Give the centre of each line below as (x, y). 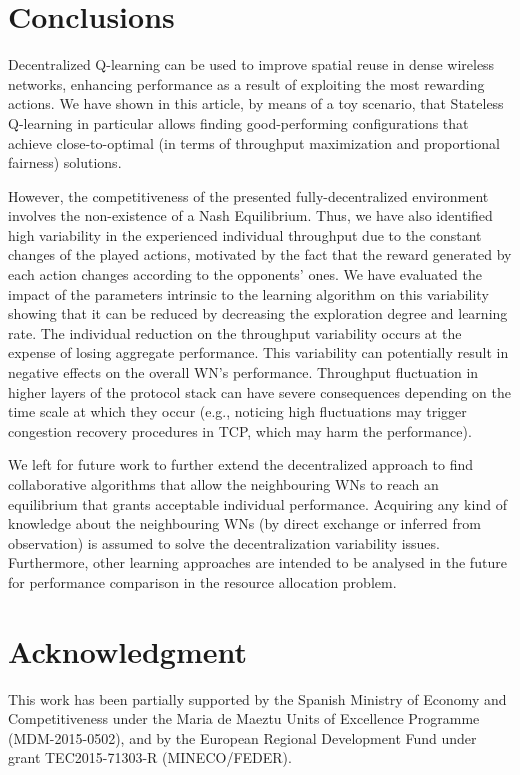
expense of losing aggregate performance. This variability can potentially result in (258, 352)
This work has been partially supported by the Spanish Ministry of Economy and (257, 698)
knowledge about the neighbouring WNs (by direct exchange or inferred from (244, 523)
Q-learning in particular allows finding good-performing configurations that (238, 122)
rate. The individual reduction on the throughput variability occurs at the (235, 332)
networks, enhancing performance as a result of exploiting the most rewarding (246, 83)
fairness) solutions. (65, 162)
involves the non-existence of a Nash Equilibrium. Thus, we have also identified (250, 215)
